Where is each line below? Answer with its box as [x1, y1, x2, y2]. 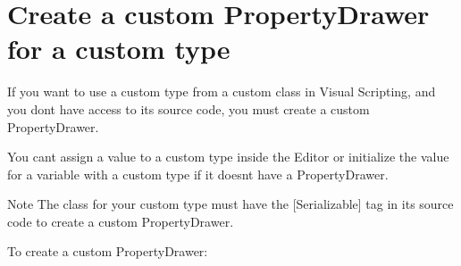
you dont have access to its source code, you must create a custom [7, 99, 370, 118]
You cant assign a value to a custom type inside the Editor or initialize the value [7, 147, 449, 166]
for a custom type [7, 30, 230, 67]
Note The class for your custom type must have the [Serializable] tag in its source [7, 195, 454, 213]
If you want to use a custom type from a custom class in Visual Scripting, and [7, 82, 436, 101]
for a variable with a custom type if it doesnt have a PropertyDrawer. [7, 164, 389, 183]
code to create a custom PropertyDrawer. [7, 212, 234, 230]
